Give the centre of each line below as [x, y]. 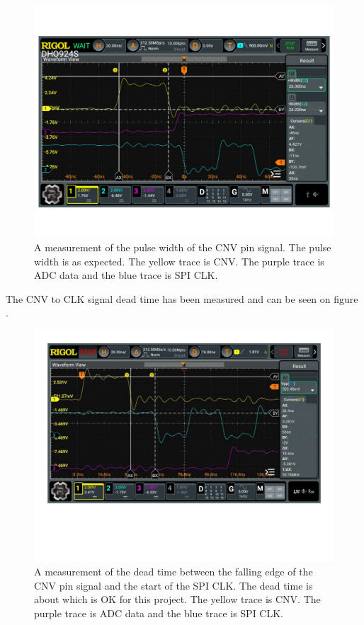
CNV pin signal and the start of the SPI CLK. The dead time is [174, 585]
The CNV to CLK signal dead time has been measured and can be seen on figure [182, 298]
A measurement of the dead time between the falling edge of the [174, 572]
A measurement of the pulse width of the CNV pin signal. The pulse [183, 247]
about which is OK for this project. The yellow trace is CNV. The [177, 599]
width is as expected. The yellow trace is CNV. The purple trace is [179, 261]
